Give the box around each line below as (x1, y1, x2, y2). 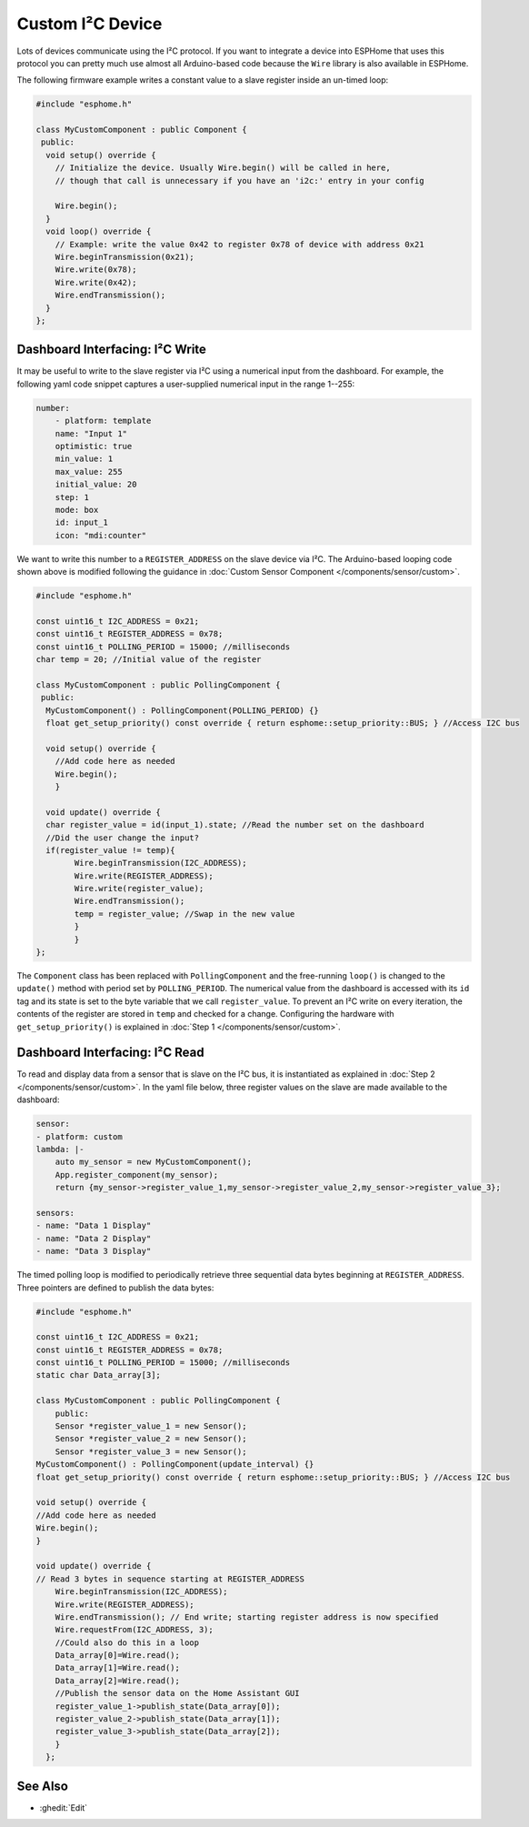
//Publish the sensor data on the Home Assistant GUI (55, 1688, 300, 1699)
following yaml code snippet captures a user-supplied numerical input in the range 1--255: (16, 378, 354, 389)
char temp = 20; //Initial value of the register (35, 655, 262, 665)
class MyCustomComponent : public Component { (35, 125, 247, 136)
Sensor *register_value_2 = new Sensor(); (55, 1433, 247, 1444)
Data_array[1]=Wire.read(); (55, 1662, 181, 1673)
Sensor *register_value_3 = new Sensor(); (55, 1446, 247, 1457)
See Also (16, 1778, 68, 1793)
